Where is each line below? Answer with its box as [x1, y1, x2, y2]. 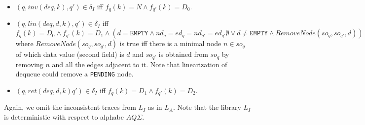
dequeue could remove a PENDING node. [15, 69, 134, 79]
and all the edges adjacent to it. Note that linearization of [52, 59, 227, 69]
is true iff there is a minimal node [119, 38, 221, 49]
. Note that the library [173, 102, 241, 112]
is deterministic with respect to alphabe [4, 111, 124, 122]
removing [15, 59, 43, 69]
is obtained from [158, 49, 208, 59]
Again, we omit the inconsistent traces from [4, 102, 136, 112]
